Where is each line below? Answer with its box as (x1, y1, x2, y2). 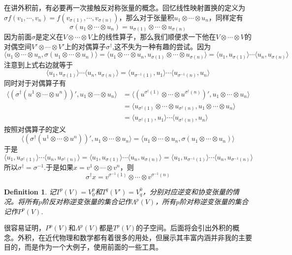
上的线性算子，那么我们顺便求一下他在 (92, 32, 216, 42)
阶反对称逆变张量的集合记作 (42, 196, 132, 207)
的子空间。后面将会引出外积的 (135, 223, 232, 233)
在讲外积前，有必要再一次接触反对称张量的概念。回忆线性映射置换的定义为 (4, 2, 245, 12)
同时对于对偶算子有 (4, 77, 66, 88)
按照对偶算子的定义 (4, 124, 66, 134)
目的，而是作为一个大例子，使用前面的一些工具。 (4, 242, 162, 252)
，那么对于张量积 (119, 12, 174, 22)
